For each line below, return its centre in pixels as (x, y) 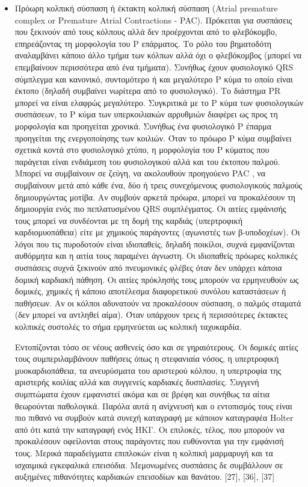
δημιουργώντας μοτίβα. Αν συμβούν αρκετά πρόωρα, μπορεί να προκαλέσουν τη (155, 197)
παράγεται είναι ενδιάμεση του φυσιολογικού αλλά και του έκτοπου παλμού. (147, 161)
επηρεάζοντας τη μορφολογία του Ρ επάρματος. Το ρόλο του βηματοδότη (143, 43)
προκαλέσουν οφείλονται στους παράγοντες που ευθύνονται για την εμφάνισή (149, 441)
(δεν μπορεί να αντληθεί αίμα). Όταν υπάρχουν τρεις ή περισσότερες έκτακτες (151, 315)
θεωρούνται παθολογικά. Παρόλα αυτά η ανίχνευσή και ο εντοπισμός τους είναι (153, 405)
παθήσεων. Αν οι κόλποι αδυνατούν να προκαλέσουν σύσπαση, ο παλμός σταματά (158, 302)
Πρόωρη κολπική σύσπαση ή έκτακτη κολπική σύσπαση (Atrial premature (146, 8)
